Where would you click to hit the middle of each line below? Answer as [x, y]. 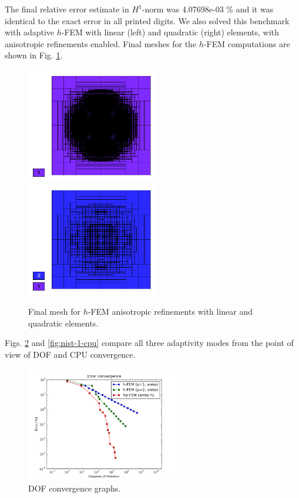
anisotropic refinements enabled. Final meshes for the [101, 43]
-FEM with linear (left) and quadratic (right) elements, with [170, 32]
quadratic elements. [63, 323]
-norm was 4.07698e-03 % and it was [208, 9]
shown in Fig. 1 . [34, 55]
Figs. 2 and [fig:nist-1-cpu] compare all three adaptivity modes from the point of [149, 343]
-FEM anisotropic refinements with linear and [170, 311]
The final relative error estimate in [67, 9]
